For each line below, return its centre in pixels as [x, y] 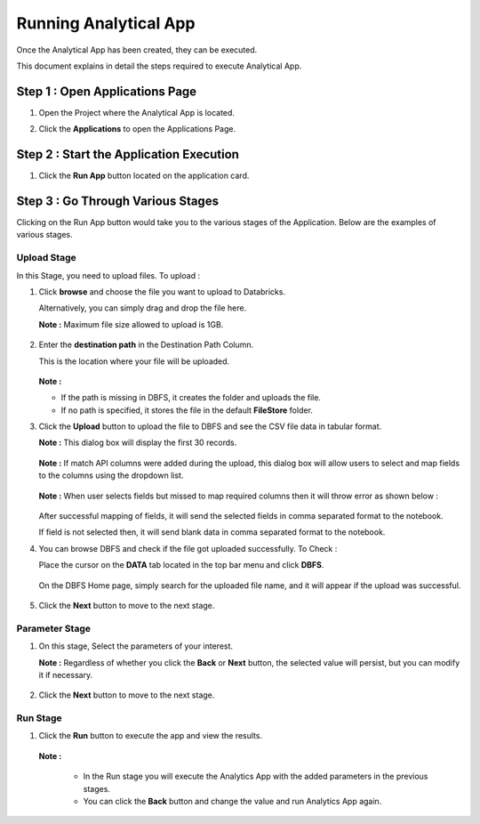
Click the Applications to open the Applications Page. [137, 129]
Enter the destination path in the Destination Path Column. [146, 345]
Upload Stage [46, 258]
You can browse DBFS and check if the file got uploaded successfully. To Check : [188, 548]
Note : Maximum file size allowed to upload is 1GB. [131, 324]
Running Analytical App [106, 23]
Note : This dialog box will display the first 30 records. [138, 443]
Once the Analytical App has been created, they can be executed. [137, 50]
